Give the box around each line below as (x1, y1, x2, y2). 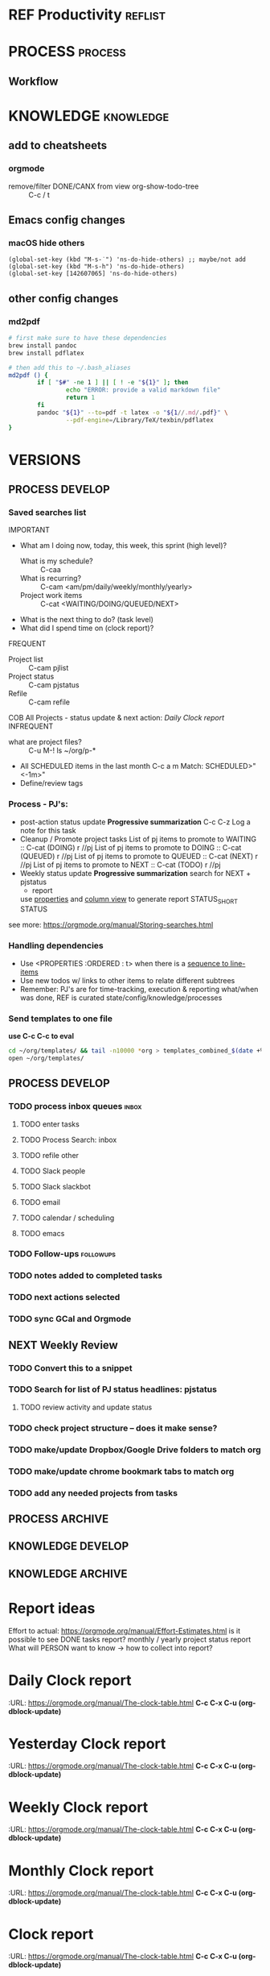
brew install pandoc (8, 341, 78, 350)
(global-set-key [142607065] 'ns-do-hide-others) (8, 270, 178, 278)
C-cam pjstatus (28, 680, 80, 690)
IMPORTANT (8, 525, 51, 535)
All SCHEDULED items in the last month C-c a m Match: (19, 762, 203, 771)
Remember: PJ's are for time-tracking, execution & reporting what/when (19, 984, 259, 994)
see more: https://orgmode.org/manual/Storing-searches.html (8, 920, 214, 930)
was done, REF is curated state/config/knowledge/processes (19, 993, 223, 1003)
